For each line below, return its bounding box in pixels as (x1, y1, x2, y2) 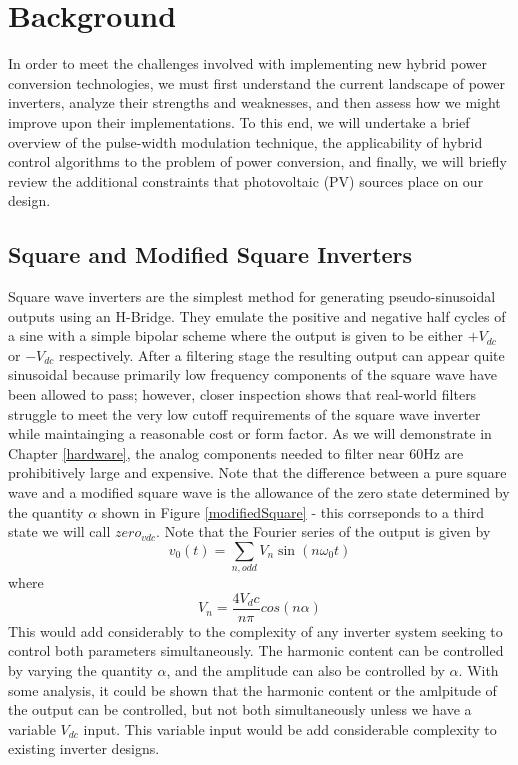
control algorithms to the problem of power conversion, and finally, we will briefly (8, 151, 507, 172)
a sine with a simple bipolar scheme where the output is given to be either (8, 325, 463, 346)
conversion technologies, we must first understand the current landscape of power (8, 72, 505, 93)
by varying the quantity (8, 659, 153, 680)
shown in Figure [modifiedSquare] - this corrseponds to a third (101, 501, 485, 522)
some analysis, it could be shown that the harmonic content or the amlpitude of (8, 679, 497, 700)
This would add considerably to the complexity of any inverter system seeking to (8, 620, 503, 641)
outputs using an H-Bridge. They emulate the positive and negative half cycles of (8, 305, 506, 326)
